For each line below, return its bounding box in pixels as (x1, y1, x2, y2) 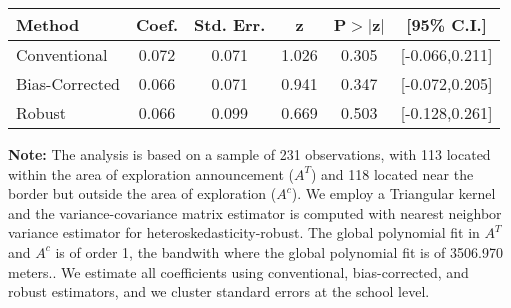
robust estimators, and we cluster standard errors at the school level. (8, 281, 430, 302)
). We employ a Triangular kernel (291, 183, 496, 204)
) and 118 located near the (310, 163, 474, 184)
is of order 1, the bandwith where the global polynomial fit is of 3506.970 (55, 241, 503, 262)
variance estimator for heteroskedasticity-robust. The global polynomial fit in (8, 222, 480, 243)
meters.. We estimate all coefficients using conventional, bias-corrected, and (8, 261, 469, 282)
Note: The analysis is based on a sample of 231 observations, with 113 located (8, 144, 491, 164)
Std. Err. (194, 13, 266, 36)
